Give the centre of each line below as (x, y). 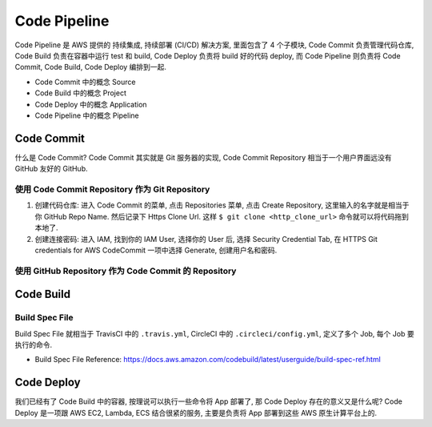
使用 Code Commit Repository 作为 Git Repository (112, 189)
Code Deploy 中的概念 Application (91, 104)
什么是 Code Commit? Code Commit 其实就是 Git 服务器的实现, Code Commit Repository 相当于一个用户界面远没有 (203, 157)
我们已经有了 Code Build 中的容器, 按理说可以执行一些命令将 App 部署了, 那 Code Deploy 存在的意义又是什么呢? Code (209, 401)
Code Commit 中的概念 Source (85, 82)
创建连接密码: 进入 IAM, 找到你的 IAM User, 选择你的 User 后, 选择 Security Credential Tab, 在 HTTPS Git (206, 239)
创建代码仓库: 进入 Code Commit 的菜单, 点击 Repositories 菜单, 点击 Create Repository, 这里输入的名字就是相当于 (222, 205)
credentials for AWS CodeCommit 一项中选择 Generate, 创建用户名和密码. (156, 250)
